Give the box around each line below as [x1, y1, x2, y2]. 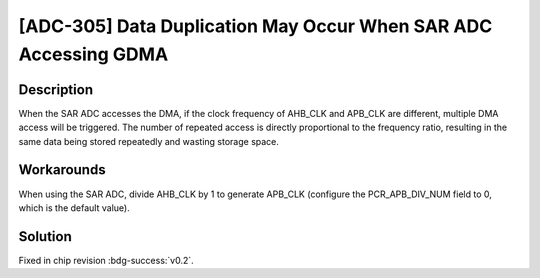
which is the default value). [18, 201, 130, 214]
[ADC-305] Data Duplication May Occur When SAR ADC [18, 15, 493, 37]
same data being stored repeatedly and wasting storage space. [18, 135, 280, 147]
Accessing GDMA [18, 43, 169, 65]
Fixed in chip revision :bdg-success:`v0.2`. [18, 254, 194, 266]
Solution [18, 228, 72, 245]
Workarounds [18, 161, 106, 179]
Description [18, 81, 94, 98]
